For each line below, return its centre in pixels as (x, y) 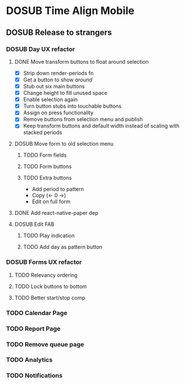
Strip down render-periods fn (58, 73)
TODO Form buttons (47, 167)
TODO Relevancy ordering (46, 275)
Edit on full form (51, 202)
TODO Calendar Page (37, 313)
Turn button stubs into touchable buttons (72, 106)
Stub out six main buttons (54, 86)
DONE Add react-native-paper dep (56, 213)
